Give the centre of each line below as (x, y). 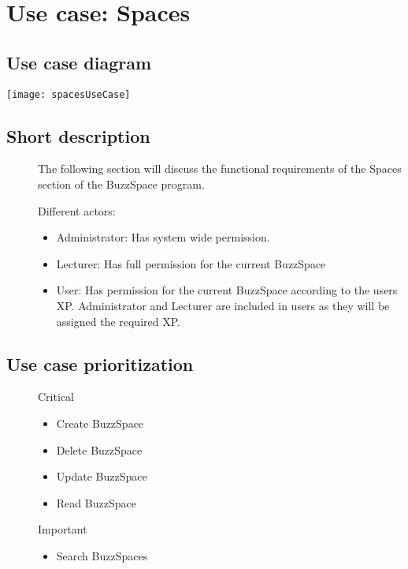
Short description (78, 135)
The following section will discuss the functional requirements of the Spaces (220, 168)
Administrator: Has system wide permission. (163, 237)
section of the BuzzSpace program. (121, 184)
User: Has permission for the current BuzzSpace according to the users (227, 290)
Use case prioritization (100, 363)
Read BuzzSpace (96, 502)
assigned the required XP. (118, 321)
